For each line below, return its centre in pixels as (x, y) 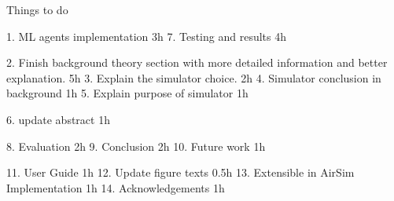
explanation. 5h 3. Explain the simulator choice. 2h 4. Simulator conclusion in (194, 77)
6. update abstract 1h (58, 119)
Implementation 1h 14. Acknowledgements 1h (116, 187)
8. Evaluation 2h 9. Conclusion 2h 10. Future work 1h (136, 146)
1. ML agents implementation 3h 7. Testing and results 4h (146, 36)
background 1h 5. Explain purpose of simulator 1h (127, 93)
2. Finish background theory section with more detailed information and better (197, 62)
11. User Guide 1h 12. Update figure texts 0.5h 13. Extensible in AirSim (180, 172)
